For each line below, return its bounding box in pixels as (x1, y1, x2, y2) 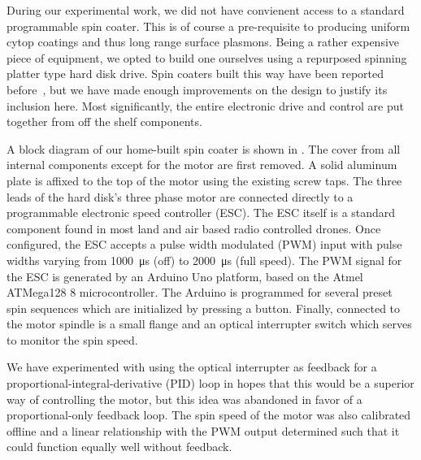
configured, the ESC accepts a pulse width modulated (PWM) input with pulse (7, 236, 402, 253)
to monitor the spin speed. (7, 331, 138, 348)
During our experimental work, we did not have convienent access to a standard (7, 2, 405, 18)
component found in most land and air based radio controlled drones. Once (7, 219, 381, 237)
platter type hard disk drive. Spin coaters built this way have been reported (7, 65, 384, 82)
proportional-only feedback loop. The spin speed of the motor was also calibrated (7, 406, 411, 423)
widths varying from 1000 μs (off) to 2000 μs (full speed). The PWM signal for (7, 251, 402, 268)
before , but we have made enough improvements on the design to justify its (7, 80, 388, 98)
